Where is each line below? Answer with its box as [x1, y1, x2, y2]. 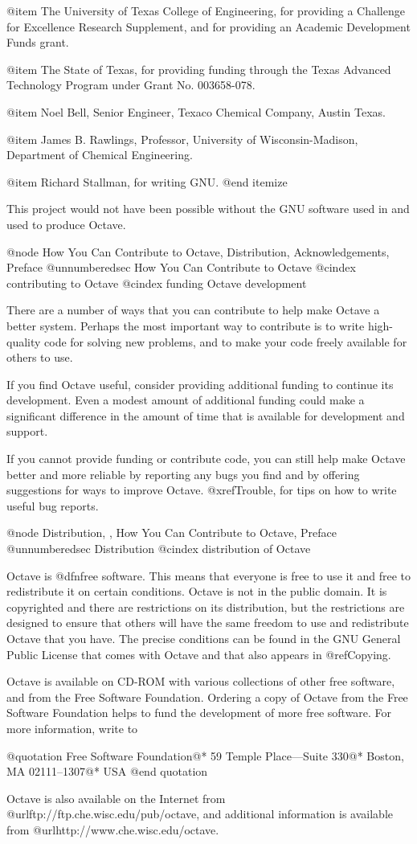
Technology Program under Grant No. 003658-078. [6, 76, 256, 93]
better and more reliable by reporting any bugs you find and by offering [6, 465, 360, 482]
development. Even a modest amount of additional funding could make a [6, 391, 365, 408]
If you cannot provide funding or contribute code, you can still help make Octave [6, 450, 406, 467]
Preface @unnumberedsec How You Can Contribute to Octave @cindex [6, 259, 356, 276]
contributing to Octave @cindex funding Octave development [6, 274, 307, 291]
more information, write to [6, 719, 138, 736]
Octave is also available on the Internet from [6, 789, 226, 806]
